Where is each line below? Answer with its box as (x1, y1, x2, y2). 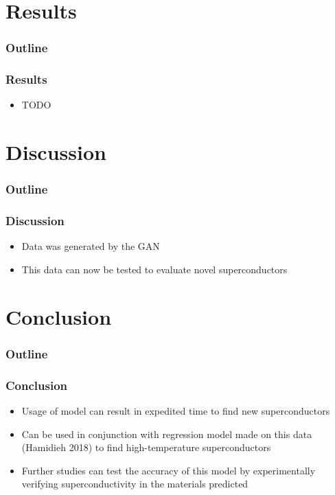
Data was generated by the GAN (21, 239, 160, 253)
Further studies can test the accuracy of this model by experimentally (21, 463, 316, 477)
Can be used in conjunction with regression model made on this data (21, 426, 312, 441)
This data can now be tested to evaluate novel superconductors (21, 262, 288, 277)
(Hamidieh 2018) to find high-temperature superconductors (21, 440, 271, 454)
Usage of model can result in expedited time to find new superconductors (21, 404, 330, 418)
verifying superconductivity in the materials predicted (21, 476, 249, 491)
